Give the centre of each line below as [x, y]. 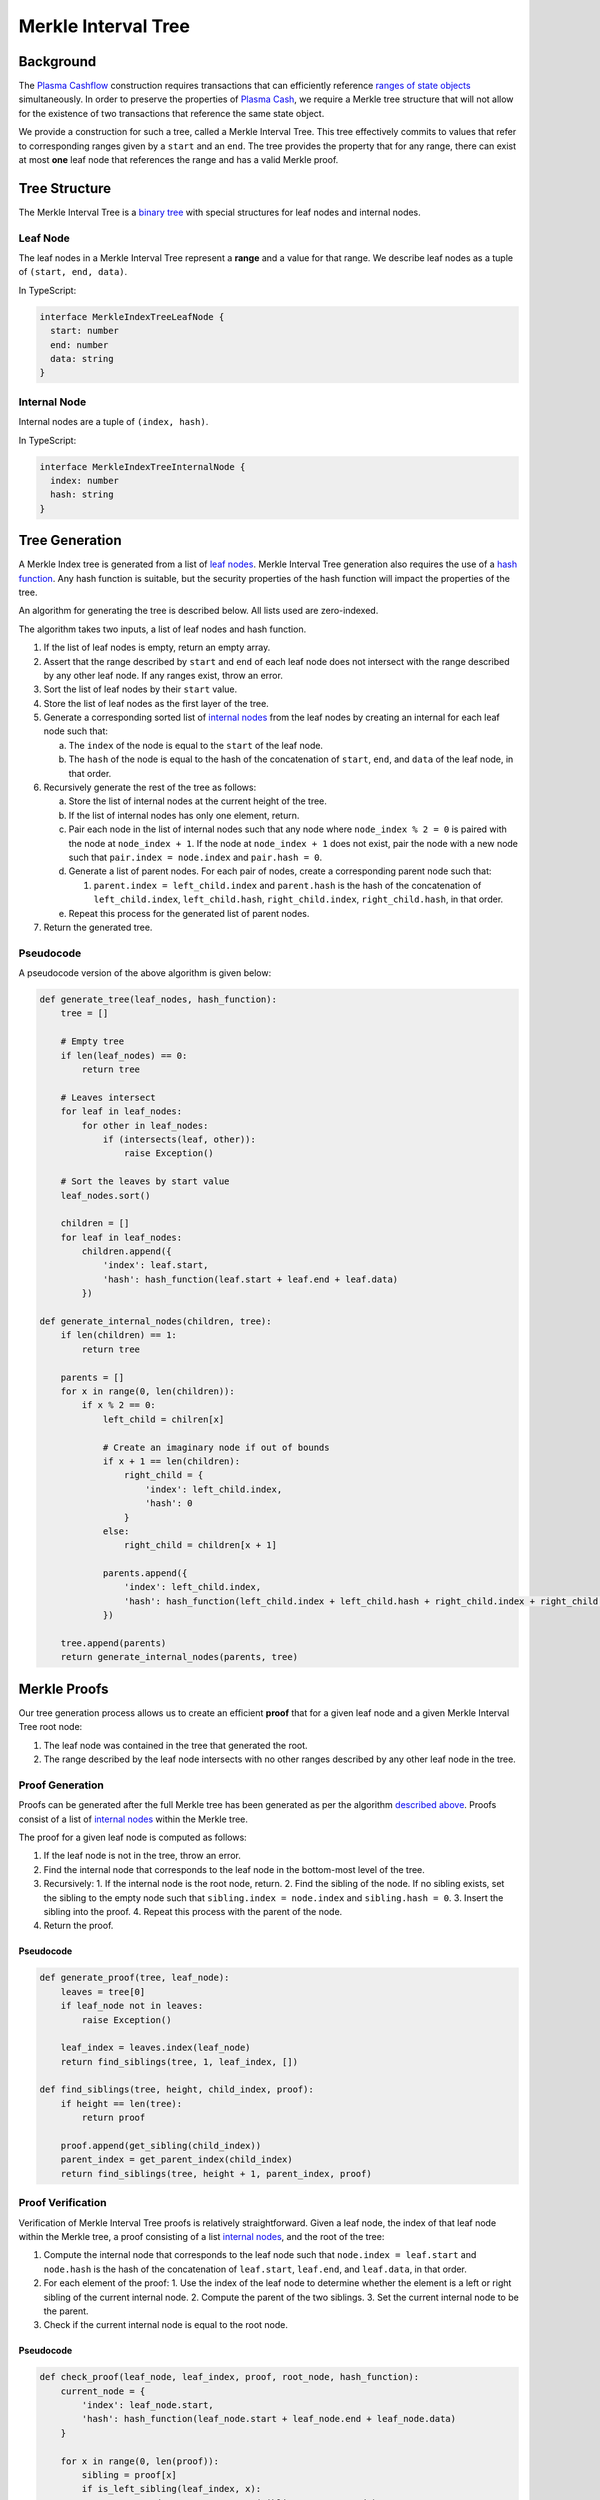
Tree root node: [50, 1727]
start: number [85, 331]
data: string [82, 358]
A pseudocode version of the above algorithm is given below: [145, 973]
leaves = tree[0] [103, 1991]
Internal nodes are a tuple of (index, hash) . [113, 422]
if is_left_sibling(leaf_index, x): [171, 2489]
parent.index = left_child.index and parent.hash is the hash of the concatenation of [287, 885]
